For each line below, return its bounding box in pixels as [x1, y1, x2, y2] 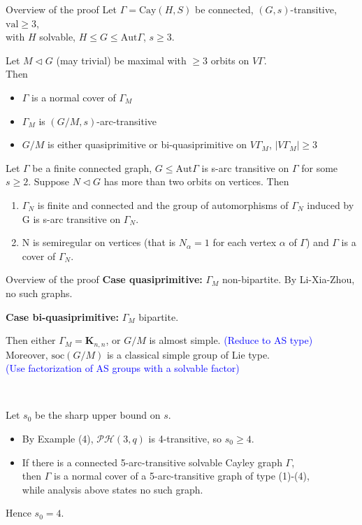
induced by [307, 197, 354, 212]
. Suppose [28, 174, 70, 189]
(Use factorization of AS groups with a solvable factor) [6, 361, 240, 375]
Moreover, [6, 347, 48, 361]
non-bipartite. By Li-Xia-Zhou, [222, 272, 355, 287]
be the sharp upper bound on [35, 408, 161, 422]
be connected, [195, 2, 254, 16]
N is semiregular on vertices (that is [22, 235, 176, 250]
